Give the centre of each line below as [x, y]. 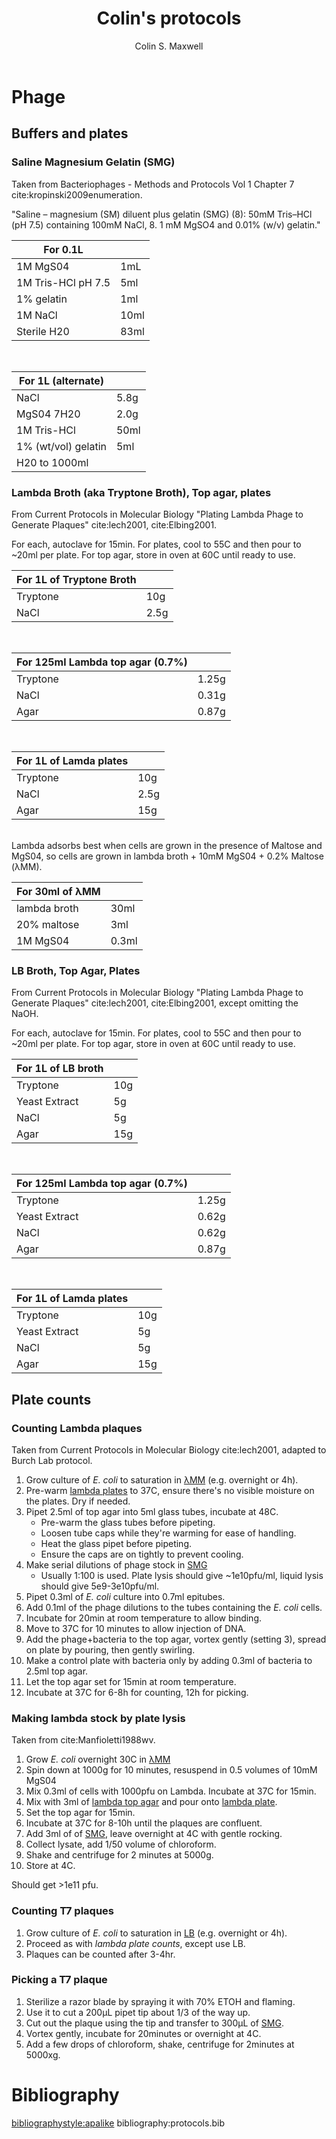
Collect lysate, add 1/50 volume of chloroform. [121, 1844]
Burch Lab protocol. [52, 1460]
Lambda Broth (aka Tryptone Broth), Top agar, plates [141, 492]
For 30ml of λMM [58, 891]
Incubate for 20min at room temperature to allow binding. [144, 1618]
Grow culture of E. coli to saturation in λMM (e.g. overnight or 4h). [162, 1479]
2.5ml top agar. [57, 1671]
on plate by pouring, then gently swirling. [110, 1649]
